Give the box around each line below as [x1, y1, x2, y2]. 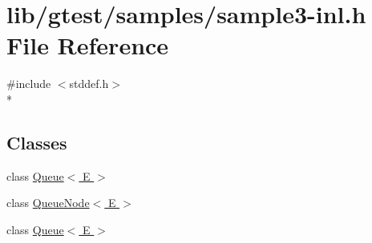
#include [6, 75, 51, 92]
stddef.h [69, 75, 109, 92]
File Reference [6, 29, 169, 62]
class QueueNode [6, 194, 90, 211]
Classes [6, 129, 67, 154]
